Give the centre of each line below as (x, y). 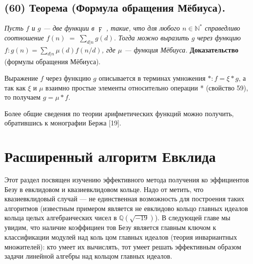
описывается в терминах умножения (152, 78)
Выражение (21, 78)
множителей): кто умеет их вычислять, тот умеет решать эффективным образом (123, 246)
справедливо (223, 28)
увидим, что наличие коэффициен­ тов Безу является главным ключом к (110, 227)
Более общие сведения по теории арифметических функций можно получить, (119, 113)
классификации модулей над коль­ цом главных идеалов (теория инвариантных (121, 237)
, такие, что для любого (143, 28)
